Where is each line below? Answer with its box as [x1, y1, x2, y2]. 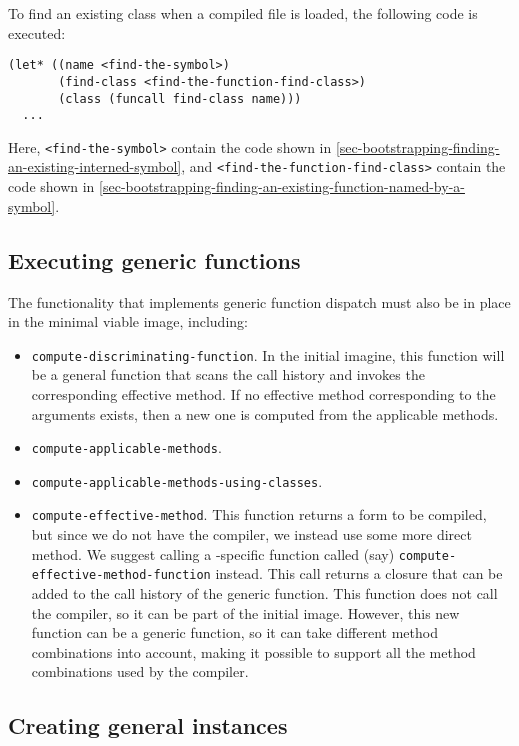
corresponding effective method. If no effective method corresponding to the [31, 383, 496, 404]
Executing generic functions [8, 244, 301, 275]
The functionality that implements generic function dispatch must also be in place [8, 291, 511, 312]
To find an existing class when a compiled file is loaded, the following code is [8, 3, 478, 23]
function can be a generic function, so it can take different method [31, 622, 438, 643]
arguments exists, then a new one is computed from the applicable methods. [31, 403, 499, 424]
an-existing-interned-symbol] [8, 156, 182, 177]
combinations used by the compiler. [31, 661, 249, 682]
